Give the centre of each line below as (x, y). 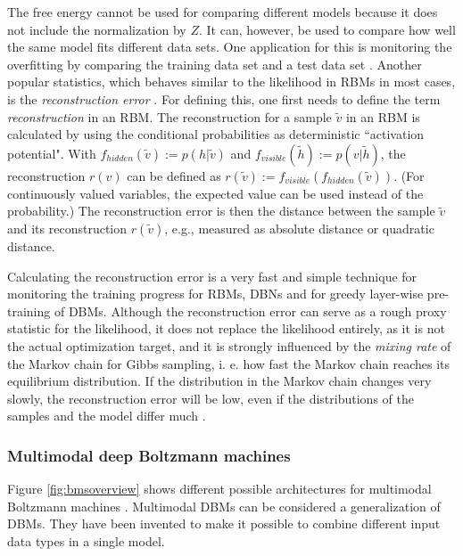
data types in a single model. (86, 540)
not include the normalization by (97, 29)
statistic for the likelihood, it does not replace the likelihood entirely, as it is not (226, 328)
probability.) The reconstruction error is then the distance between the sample (221, 211)
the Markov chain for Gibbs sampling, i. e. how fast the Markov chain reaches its (229, 363)
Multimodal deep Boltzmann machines (149, 455)
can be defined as (174, 175)
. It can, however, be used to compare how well (327, 29)
